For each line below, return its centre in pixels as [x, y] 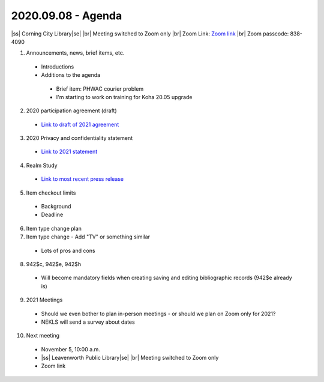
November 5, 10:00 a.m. [70, 349]
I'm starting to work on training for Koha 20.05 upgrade [124, 97]
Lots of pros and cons [68, 250]
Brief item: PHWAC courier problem [100, 89]
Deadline [52, 215]
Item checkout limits [51, 193]
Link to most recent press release [82, 179]
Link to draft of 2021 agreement [80, 124]
